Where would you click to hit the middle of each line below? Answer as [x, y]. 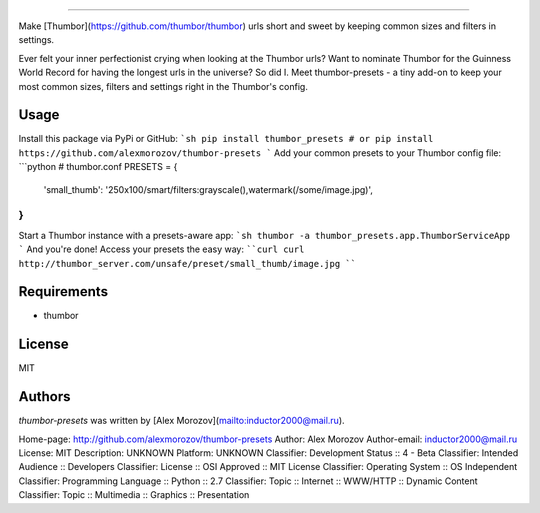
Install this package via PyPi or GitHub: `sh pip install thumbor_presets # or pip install [226, 139]
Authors [44, 396]
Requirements [63, 291]
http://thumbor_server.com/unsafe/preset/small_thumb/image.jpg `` [187, 263]
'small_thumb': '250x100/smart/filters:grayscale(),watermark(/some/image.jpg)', [208, 189]
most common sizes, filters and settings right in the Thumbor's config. [163, 86]
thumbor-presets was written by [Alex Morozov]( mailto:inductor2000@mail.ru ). [181, 421]
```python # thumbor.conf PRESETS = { [98, 167]
